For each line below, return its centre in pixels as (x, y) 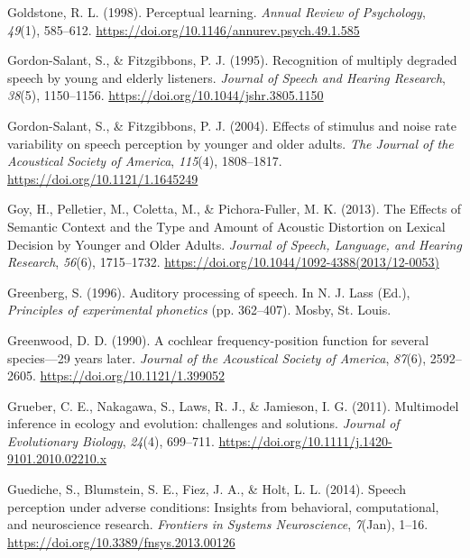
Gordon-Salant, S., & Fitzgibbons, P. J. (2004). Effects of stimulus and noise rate (232, 125)
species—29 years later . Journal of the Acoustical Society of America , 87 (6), (217, 357)
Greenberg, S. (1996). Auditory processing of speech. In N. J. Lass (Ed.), (209, 292)
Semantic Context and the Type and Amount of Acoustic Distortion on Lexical (226, 226)
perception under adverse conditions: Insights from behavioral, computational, (223, 506)
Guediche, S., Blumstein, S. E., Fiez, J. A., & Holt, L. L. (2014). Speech (207, 489)
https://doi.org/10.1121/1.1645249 (103, 178)
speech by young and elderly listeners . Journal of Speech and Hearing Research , (226, 77)
